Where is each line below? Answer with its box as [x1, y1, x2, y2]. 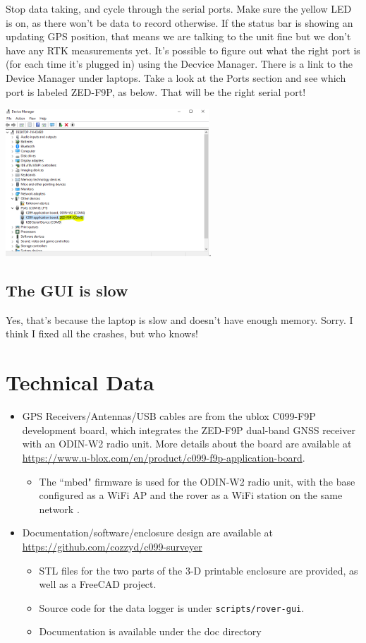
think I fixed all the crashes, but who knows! [6, 326, 198, 341]
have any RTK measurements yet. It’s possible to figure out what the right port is [6, 42, 360, 57]
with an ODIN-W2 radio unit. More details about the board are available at [22, 436, 352, 451]
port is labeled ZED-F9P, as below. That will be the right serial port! [6, 84, 306, 99]
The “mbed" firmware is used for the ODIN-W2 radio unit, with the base [39, 474, 355, 488]
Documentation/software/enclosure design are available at [22, 525, 273, 540]
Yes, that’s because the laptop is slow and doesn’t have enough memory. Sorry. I [6, 312, 353, 327]
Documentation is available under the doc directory [39, 624, 262, 639]
